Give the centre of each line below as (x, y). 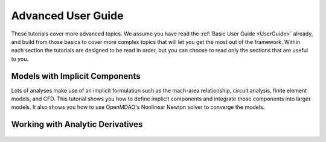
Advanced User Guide (67, 16)
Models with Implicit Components (76, 76)
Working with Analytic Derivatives (77, 124)
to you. (20, 59)
